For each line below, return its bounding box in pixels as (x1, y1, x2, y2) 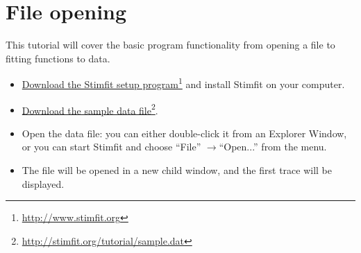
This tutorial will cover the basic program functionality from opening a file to (6, 37, 335, 52)
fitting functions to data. (6, 51, 110, 65)
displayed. (22, 176, 65, 191)
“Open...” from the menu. (219, 139, 327, 154)
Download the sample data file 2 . (22, 101, 158, 117)
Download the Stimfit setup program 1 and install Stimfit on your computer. (22, 75, 345, 91)
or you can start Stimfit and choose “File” (22, 139, 201, 154)
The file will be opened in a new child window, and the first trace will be (22, 163, 333, 177)
